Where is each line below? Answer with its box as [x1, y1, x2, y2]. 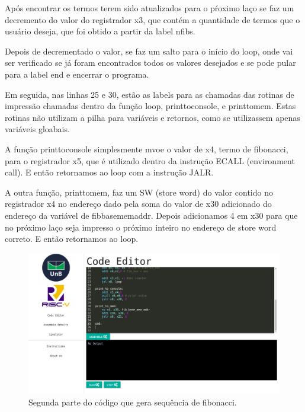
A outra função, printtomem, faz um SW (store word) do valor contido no [5, 186, 273, 198]
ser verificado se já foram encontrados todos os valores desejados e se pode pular [5, 56, 296, 69]
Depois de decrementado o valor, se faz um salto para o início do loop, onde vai [5, 44, 293, 57]
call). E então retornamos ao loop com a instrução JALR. [5, 166, 214, 178]
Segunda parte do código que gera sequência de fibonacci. [28, 396, 237, 408]
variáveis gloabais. [5, 123, 70, 135]
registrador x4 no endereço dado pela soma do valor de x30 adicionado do [5, 197, 272, 210]
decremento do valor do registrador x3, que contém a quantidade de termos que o [5, 13, 300, 25]
